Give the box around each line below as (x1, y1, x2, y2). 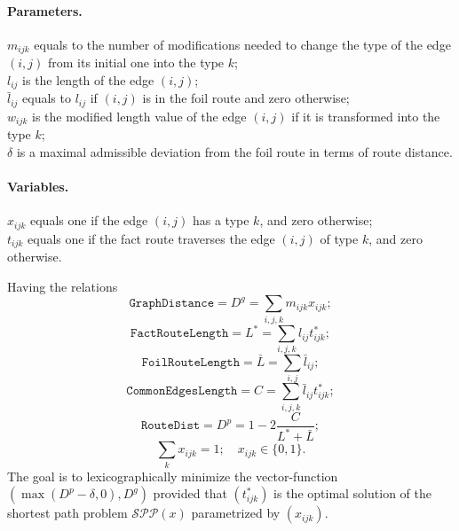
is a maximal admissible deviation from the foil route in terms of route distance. (16, 142, 453, 160)
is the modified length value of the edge (32, 106, 247, 125)
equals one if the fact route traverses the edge (28, 229, 275, 247)
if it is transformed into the (291, 106, 440, 125)
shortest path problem (7, 504, 128, 522)
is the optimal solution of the (273, 484, 431, 503)
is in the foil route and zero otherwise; (142, 89, 350, 107)
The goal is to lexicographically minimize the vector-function (7, 466, 338, 485)
